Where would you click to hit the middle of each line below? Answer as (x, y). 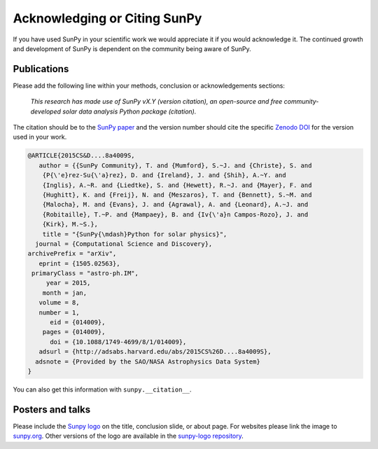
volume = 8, (59, 303)
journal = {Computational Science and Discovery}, (124, 244)
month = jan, (65, 293)
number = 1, (59, 312)
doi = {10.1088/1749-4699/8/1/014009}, (118, 342)
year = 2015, (68, 283)
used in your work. (40, 137)
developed (46, 111)
